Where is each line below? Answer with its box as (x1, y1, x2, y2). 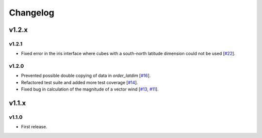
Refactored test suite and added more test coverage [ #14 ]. (21, 79, 138, 85)
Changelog (9, 7, 54, 18)
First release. (21, 124, 48, 130)
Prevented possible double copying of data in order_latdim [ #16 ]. (21, 73, 151, 78)
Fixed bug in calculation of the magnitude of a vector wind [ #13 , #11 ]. (21, 86, 159, 92)
